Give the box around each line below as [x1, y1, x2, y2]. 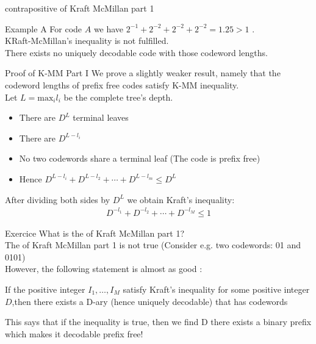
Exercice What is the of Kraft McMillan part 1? [5, 226, 185, 239]
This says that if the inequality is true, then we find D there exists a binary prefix [5, 315, 312, 328]
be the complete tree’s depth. [63, 90, 173, 103]
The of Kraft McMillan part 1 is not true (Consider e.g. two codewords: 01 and [5, 238, 301, 251]
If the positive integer [5, 283, 85, 296]
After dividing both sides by [5, 193, 110, 206]
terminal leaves [73, 111, 129, 124]
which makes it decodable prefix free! [5, 327, 143, 340]
